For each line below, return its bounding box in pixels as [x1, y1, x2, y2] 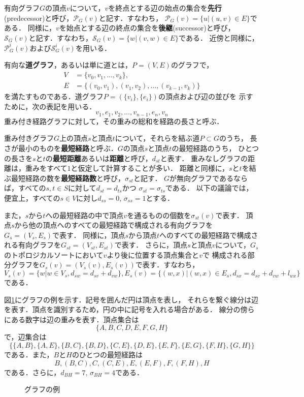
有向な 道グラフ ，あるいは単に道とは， [4, 59, 132, 70]
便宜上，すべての [4, 192, 60, 203]
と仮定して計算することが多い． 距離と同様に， [71, 163, 229, 173]
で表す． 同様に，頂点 [52, 229, 125, 240]
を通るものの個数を [127, 209, 191, 220]
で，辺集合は [4, 331, 47, 342]
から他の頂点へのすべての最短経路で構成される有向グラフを [14, 220, 213, 230]
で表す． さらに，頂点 [114, 239, 188, 250]
